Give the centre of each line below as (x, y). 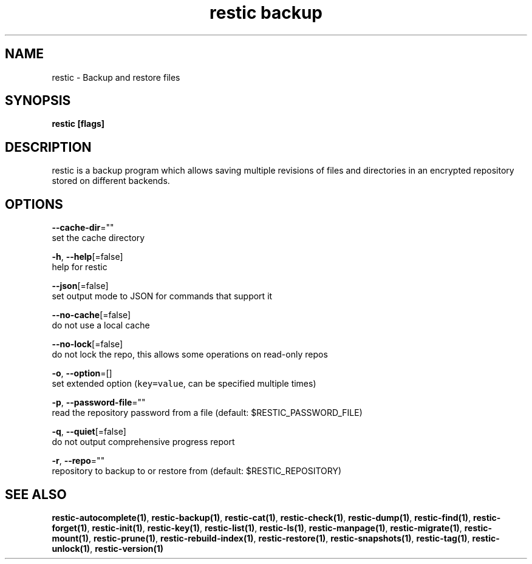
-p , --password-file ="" (99, 403)
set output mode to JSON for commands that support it (162, 296)
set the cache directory (98, 238)
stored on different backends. (111, 181)
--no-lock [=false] (87, 344)
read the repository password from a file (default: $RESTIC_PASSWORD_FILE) (207, 413)
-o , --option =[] (82, 373)
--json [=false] (80, 286)
